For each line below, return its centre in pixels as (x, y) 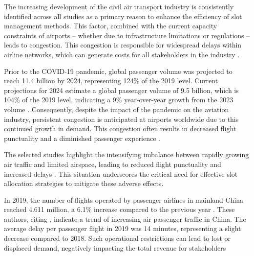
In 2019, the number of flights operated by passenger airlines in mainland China (124, 199)
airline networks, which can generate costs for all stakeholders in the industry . (122, 54)
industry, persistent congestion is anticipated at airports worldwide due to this (121, 119)
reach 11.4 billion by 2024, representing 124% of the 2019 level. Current (111, 81)
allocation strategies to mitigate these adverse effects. (84, 183)
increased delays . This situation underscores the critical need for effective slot (121, 174)
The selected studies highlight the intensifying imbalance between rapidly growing (127, 154)
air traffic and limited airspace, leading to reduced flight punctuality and (113, 164)
